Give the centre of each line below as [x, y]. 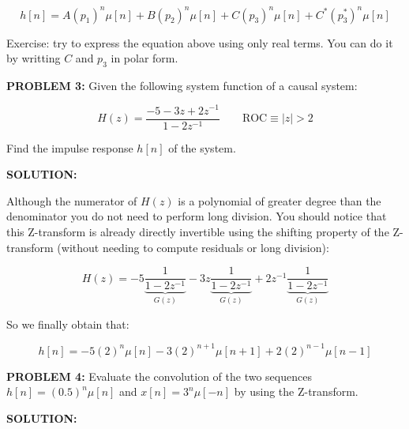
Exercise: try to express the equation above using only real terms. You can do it [200, 42]
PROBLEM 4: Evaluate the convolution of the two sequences [159, 376]
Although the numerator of [72, 200]
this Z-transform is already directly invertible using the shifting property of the [198, 231]
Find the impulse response [70, 147]
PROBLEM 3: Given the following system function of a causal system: [182, 85]
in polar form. [144, 58]
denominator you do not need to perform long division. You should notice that [197, 216]
